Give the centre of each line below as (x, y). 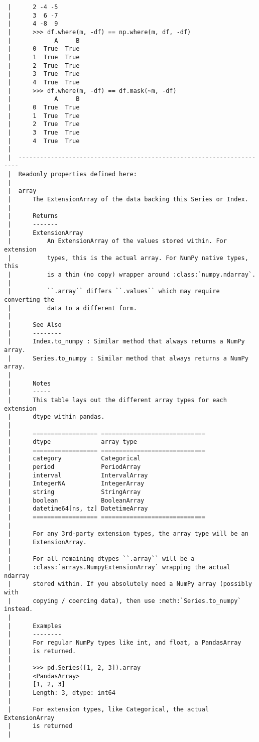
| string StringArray (74, 492)
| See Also (35, 325)
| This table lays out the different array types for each (117, 400)
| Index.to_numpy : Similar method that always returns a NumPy (126, 342)
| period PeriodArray (74, 467)
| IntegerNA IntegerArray (76, 484)
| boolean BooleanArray (76, 500)
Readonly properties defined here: (78, 174)
